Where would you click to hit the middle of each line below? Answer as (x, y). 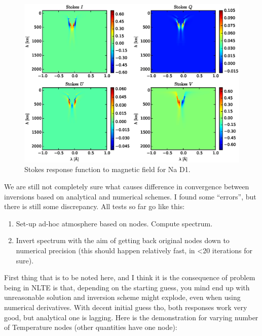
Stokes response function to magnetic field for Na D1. (107, 169)
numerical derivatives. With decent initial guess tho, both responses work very (126, 307)
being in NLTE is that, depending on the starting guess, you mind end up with (127, 287)
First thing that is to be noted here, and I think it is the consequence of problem (130, 277)
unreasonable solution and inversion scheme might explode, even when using (122, 297)
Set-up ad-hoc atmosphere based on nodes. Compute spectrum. (114, 223)
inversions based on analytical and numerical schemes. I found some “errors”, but (130, 196)
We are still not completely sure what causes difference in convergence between (127, 186)
